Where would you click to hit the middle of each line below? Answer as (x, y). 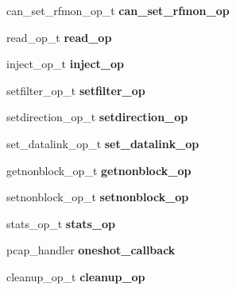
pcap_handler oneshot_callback (91, 250)
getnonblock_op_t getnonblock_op (99, 170)
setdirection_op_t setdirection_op (97, 117)
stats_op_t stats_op (61, 223)
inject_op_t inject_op (66, 64)
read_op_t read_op (59, 37)
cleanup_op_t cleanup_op (76, 276)
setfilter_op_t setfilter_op (76, 90)
